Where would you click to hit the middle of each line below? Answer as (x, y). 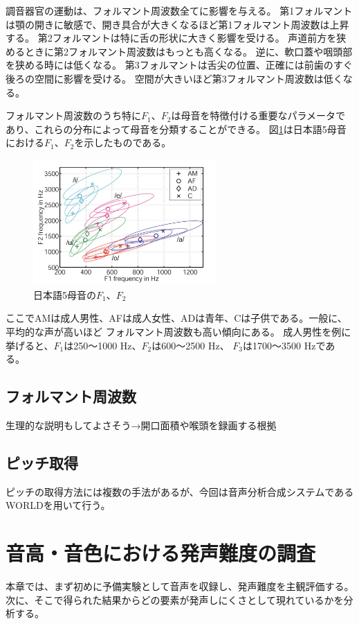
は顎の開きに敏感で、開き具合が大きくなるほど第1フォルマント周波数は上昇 (177, 24)
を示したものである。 (123, 142)
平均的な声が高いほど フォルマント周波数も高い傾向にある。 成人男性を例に (178, 332)
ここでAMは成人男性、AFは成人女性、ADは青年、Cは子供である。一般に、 (176, 318)
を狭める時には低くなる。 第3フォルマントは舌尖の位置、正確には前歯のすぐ (179, 65)
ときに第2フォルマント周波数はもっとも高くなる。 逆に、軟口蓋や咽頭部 (188, 51)
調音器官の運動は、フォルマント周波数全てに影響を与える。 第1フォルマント (179, 10)
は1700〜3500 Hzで (284, 345)
